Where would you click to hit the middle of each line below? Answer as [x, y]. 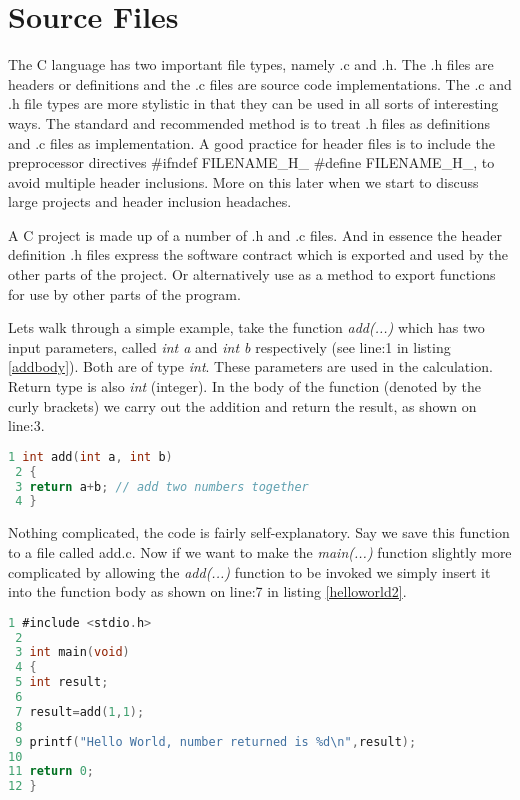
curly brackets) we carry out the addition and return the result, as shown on [242, 405]
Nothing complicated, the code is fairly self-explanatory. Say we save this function [259, 532]
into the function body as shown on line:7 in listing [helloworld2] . [207, 591]
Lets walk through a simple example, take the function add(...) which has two [246, 327]
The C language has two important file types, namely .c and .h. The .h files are [251, 64]
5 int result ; [62, 682]
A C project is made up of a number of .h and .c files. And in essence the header [255, 234]
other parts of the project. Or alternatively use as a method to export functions [252, 274]
